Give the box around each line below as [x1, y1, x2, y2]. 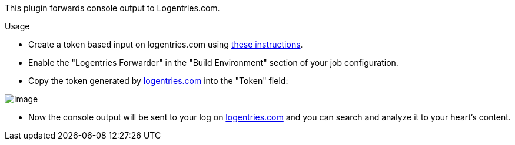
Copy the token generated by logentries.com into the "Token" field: [28, 76, 288, 86]
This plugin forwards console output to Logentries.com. [5, 3, 220, 13]
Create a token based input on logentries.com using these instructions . [28, 39, 303, 49]
